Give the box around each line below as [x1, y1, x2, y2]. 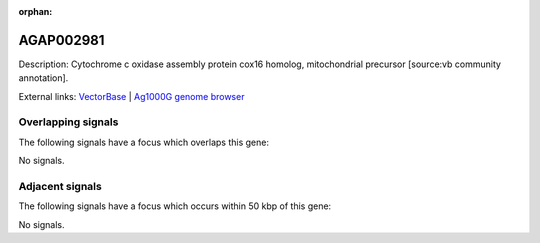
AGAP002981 [18, 31, 105, 49]
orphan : [18, 6, 53, 17]
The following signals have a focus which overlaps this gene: [18, 136, 270, 148]
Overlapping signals [18, 115, 119, 129]
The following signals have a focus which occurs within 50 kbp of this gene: [18, 200, 332, 212]
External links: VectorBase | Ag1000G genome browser [18, 90, 245, 102]
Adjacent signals [18, 179, 102, 193]
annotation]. [18, 72, 69, 84]
